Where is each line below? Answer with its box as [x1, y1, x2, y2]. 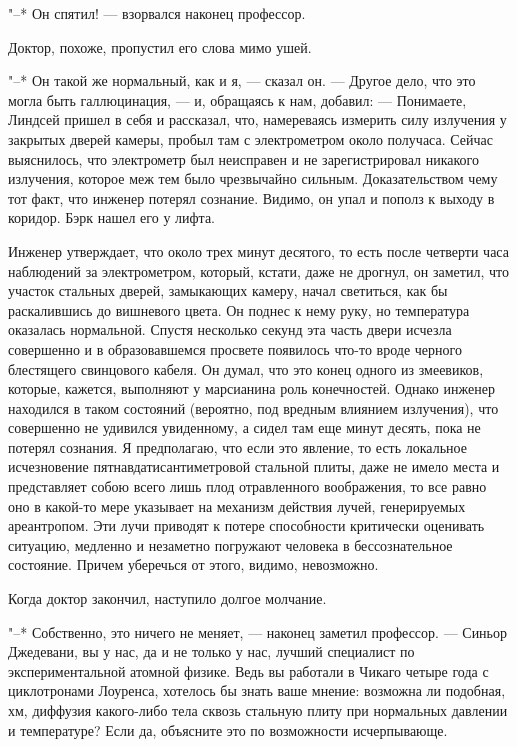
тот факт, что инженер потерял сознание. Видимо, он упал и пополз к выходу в [8, 187, 495, 208]
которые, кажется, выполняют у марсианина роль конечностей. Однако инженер [8, 378, 495, 399]
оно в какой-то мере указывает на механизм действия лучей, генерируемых [8, 495, 466, 516]
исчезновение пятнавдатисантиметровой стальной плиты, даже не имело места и [8, 456, 500, 477]
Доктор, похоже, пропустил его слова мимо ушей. [8, 36, 312, 57]
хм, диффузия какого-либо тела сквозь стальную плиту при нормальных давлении [8, 700, 508, 720]
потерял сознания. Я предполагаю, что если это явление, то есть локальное [8, 436, 467, 457]
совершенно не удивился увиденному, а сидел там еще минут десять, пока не [8, 417, 481, 438]
